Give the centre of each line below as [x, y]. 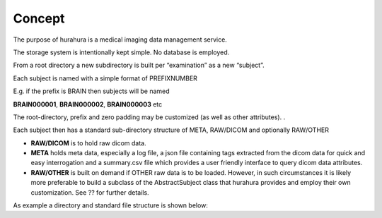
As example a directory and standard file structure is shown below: [111, 205]
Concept [39, 18]
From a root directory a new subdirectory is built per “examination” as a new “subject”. [139, 65]
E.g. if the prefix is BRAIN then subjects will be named [91, 91]
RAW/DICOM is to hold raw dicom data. [88, 143]
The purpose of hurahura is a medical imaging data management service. [120, 40]
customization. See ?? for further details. [90, 192]
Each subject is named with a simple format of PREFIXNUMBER [105, 78]
